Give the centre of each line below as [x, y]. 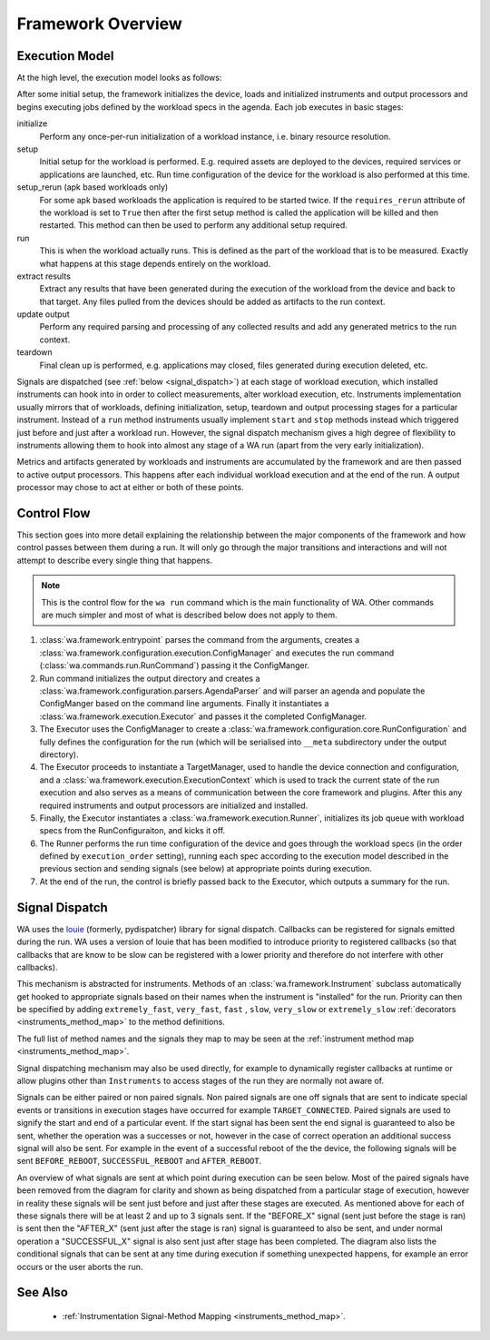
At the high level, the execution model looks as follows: [119, 78]
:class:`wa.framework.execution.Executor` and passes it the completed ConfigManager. [203, 716]
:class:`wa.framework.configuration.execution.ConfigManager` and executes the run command [217, 653]
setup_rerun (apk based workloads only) [93, 187]
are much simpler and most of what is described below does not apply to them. [189, 615]
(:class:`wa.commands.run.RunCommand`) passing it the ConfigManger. [175, 665]
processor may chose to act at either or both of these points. [130, 488]
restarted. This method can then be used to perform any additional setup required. [194, 225]
